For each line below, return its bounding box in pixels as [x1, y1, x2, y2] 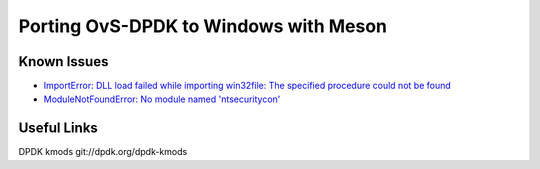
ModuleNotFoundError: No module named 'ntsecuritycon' [43, 93, 281, 105]
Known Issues [18, 53, 109, 70]
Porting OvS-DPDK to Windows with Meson [18, 15, 388, 37]
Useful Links [18, 120, 99, 137]
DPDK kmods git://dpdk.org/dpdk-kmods [18, 146, 188, 158]
